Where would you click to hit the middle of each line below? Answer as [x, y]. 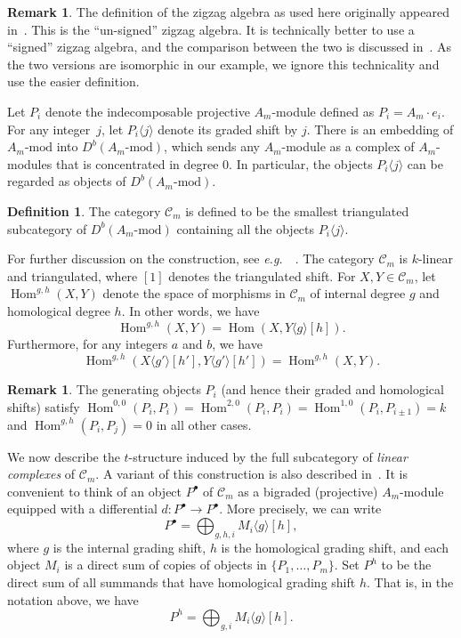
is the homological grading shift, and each [335, 547]
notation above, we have [73, 599]
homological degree [59, 310]
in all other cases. [204, 424]
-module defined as [323, 111]
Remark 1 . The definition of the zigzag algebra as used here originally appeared [228, 12]
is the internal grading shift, [129, 547]
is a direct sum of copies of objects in [166, 565]
